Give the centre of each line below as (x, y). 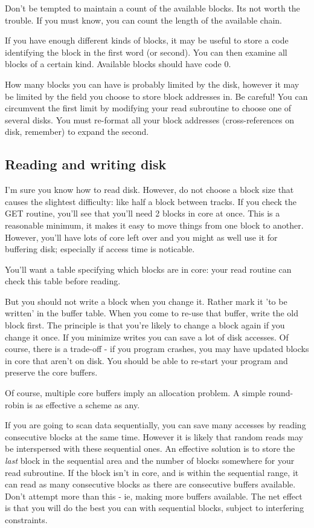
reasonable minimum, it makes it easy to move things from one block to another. (154, 225)
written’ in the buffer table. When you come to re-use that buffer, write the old (152, 313)
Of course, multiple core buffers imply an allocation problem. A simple (136, 393)
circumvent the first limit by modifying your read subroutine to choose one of (148, 108)
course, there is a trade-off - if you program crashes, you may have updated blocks (157, 349)
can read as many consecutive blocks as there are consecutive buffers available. (150, 484)
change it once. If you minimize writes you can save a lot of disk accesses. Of (147, 337)
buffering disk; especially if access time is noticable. (100, 249)
